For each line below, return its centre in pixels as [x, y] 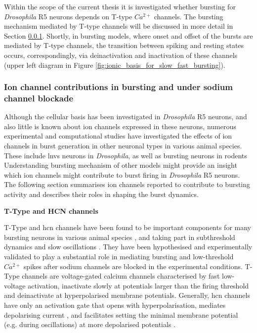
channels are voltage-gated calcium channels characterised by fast [121, 276]
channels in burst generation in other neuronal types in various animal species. [123, 146]
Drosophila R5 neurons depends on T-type [68, 16]
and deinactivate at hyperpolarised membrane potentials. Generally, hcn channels [127, 295]
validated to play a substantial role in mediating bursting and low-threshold [119, 257]
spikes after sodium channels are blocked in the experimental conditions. [133, 266]
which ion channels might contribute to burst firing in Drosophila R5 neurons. [122, 174]
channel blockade [39, 98]
